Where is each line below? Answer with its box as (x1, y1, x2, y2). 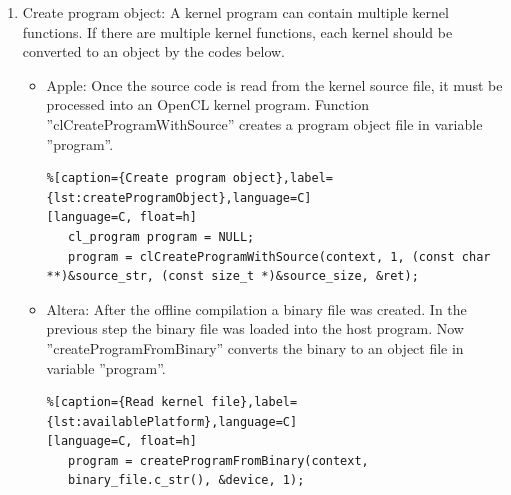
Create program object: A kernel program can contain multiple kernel (22, 2, 449, 22)
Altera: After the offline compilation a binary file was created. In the (46, 298, 467, 319)
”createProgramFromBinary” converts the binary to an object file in (46, 337, 464, 358)
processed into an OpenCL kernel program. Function (46, 94, 369, 115)
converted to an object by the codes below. (22, 41, 286, 62)
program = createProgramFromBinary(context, (68, 453, 369, 468)
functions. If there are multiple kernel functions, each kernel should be (22, 21, 453, 42)
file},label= (211, 395, 298, 410)
